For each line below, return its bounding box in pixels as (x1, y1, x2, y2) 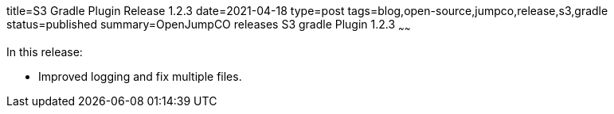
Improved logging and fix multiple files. (38, 69, 242, 83)
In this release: (6, 44, 83, 59)
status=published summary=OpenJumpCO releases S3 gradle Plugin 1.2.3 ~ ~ (6, 17, 411, 34)
